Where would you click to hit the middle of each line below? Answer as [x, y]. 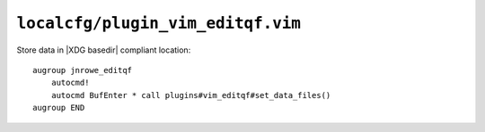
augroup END [59, 108]
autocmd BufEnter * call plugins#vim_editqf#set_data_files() [191, 95]
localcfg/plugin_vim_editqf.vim [159, 23]
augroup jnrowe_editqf [83, 70]
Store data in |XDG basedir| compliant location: [104, 50]
